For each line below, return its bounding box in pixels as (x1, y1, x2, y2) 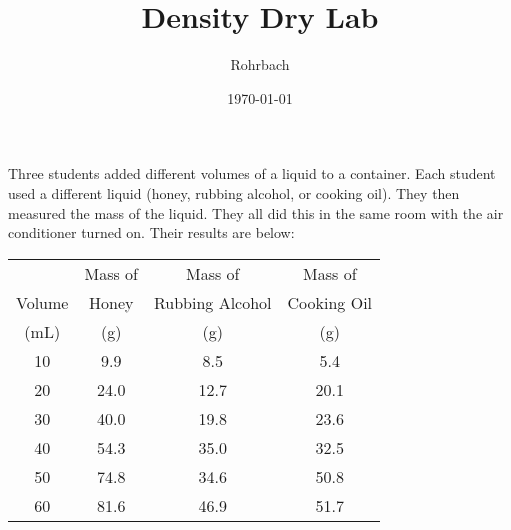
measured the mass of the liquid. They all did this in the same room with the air (8, 202, 504, 223)
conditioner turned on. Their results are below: (8, 222, 295, 243)
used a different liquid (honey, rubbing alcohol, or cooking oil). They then (8, 182, 460, 203)
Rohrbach (230, 54, 290, 75)
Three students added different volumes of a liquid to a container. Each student (8, 163, 496, 184)
